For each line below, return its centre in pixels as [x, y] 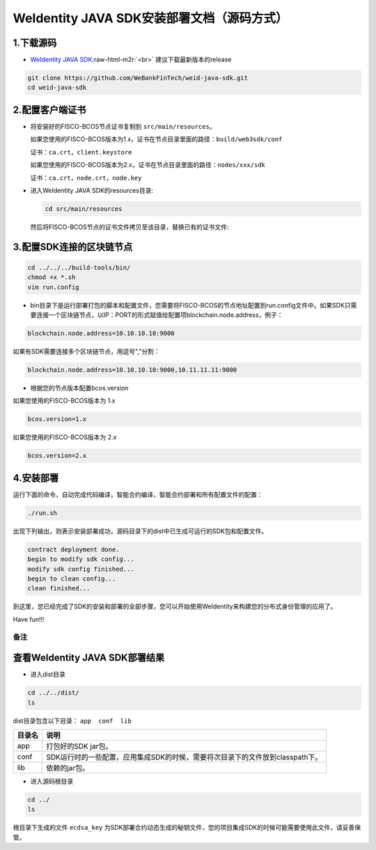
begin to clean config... [72, 579]
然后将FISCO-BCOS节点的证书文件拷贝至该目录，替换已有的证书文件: [130, 227]
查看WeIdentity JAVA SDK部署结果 [89, 658]
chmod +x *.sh [52, 277]
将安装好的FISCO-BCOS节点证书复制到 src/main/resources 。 [123, 126]
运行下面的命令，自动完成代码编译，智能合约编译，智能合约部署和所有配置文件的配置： [138, 494]
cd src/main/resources [84, 208]
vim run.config [53, 287]
